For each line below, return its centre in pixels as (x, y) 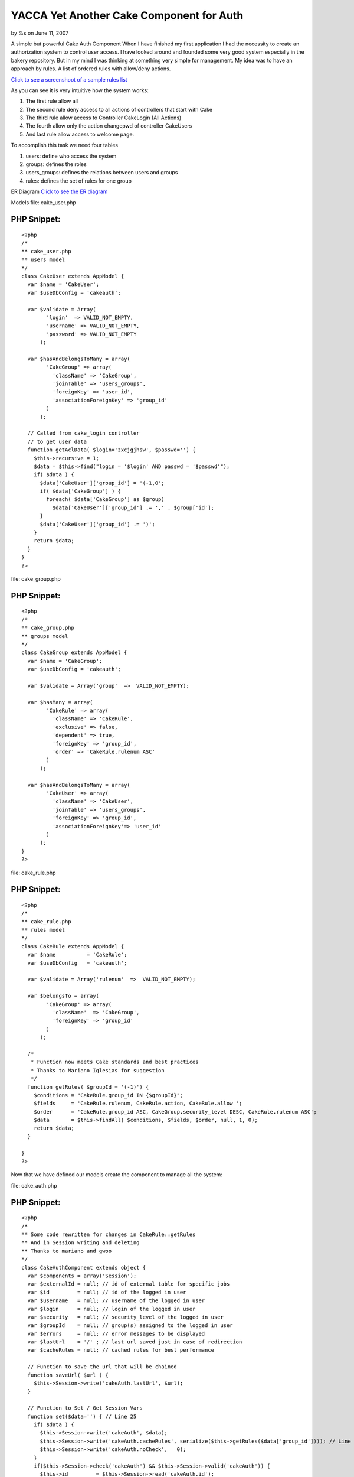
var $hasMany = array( (60, 702)
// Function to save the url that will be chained (102, 1367)
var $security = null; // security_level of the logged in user (125, 1317)
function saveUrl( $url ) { (68, 1375)
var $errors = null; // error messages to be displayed (116, 1333)
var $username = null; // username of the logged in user (116, 1301)
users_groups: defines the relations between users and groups (102, 173)
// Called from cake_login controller (83, 433)
